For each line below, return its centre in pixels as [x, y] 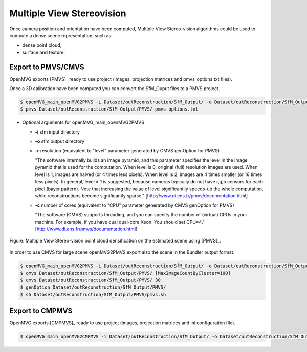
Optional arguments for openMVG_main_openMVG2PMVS [83, 122]
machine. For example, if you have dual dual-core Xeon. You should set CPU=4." [120, 222]
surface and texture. [44, 52]
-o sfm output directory [60, 141]
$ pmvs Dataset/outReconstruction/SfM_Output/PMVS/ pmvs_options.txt [109, 109]
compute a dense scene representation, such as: [61, 35]
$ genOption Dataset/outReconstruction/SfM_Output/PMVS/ [93, 287]
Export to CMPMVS [41, 311]
